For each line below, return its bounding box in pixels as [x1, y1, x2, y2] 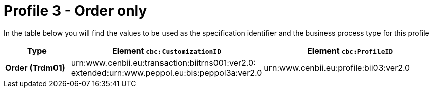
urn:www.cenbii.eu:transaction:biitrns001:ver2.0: [71, 57, 256, 68]
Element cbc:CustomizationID [112, 45, 221, 56]
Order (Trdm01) [5, 62, 65, 73]
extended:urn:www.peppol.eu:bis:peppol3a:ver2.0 [71, 67, 262, 78]
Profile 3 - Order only [4, 2, 147, 19]
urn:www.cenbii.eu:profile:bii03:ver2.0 [264, 62, 410, 73]
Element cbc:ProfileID [307, 45, 393, 56]
